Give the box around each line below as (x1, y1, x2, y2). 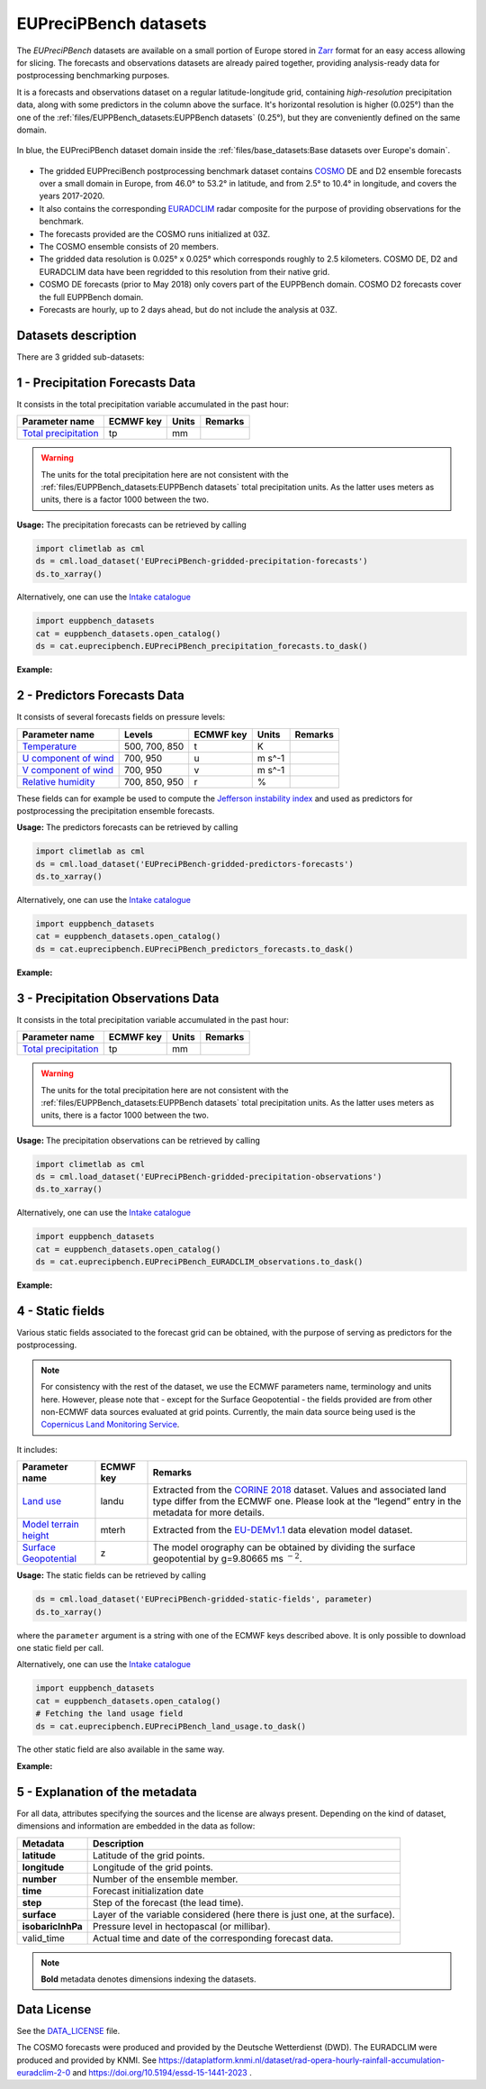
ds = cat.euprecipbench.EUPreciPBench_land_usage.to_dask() (35, 1721, 307, 1731)
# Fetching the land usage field (35, 1709, 184, 1719)
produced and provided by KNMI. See (16, 2055, 157, 2066)
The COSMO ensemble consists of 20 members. (39, 242, 220, 252)
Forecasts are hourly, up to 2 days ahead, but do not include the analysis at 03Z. (39, 304, 337, 315)
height (22, 1529, 49, 1542)
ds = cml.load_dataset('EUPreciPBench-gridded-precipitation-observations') (35, 1172, 382, 1182)
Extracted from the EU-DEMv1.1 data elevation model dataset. (152, 1524, 413, 1537)
